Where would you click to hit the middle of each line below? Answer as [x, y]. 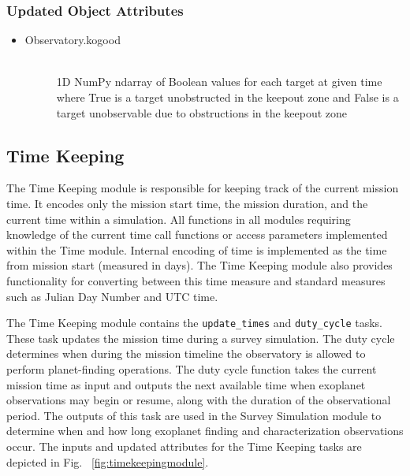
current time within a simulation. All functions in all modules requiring [179, 219]
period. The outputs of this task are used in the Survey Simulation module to [194, 415]
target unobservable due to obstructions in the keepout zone [202, 112]
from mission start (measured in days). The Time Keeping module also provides [199, 265]
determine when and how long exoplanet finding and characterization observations [205, 431]
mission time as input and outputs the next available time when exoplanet [186, 384]
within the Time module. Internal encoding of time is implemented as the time [197, 249]
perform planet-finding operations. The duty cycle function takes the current [192, 368]
